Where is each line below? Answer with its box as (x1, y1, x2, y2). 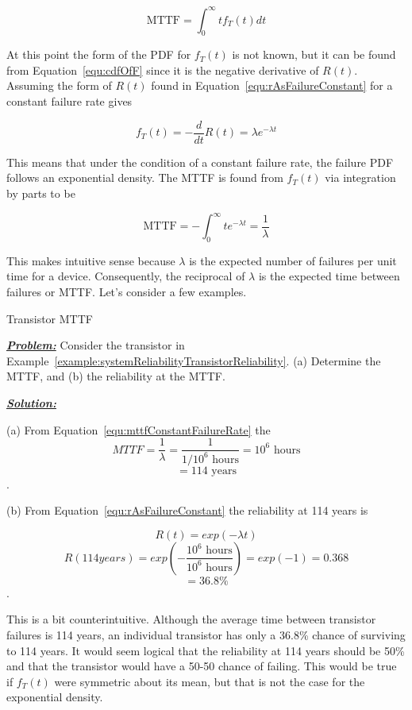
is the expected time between (258, 268, 400, 284)
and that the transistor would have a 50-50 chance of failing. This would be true (6, 658, 397, 674)
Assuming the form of (6, 77, 112, 94)
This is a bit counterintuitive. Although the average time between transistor (6, 611, 376, 627)
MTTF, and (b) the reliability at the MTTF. (6, 368, 225, 384)
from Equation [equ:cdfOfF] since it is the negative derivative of (6, 61, 319, 78)
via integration (325, 169, 396, 186)
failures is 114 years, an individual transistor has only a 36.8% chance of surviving (6, 626, 406, 642)
